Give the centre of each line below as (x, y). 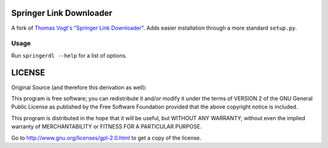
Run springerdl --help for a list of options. (69, 55)
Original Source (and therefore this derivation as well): (79, 87)
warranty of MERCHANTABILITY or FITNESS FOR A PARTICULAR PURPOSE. (107, 127)
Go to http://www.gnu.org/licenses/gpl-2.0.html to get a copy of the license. (106, 138)
